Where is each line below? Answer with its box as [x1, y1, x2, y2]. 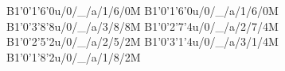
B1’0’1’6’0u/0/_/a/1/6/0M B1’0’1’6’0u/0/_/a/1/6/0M [6, 2, 279, 18]
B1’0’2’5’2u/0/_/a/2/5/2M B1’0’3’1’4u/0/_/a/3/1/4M [6, 33, 279, 50]
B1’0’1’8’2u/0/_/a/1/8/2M [6, 48, 141, 65]
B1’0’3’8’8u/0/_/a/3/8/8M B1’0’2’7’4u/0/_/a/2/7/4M [6, 17, 279, 34]
